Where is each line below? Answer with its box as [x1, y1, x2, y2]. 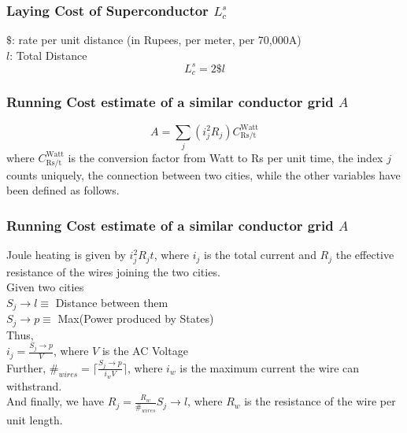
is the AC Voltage [102, 342, 188, 359]
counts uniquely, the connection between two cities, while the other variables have [6, 166, 401, 183]
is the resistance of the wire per [244, 393, 396, 409]
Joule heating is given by [6, 246, 126, 263]
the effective [335, 246, 394, 263]
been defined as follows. [6, 182, 120, 198]
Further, [6, 359, 46, 376]
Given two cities [6, 279, 84, 295]
